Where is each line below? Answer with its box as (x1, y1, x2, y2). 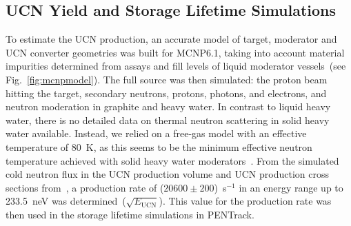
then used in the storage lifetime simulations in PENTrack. (6, 207, 254, 221)
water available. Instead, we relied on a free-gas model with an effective (6, 126, 307, 141)
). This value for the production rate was (159, 194, 332, 208)
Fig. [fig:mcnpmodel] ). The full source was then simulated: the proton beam (6, 72, 328, 86)
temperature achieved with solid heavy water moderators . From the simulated (6, 153, 339, 167)
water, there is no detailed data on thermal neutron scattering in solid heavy (6, 112, 330, 127)
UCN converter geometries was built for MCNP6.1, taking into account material (6, 45, 345, 59)
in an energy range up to (239, 180, 343, 194)
